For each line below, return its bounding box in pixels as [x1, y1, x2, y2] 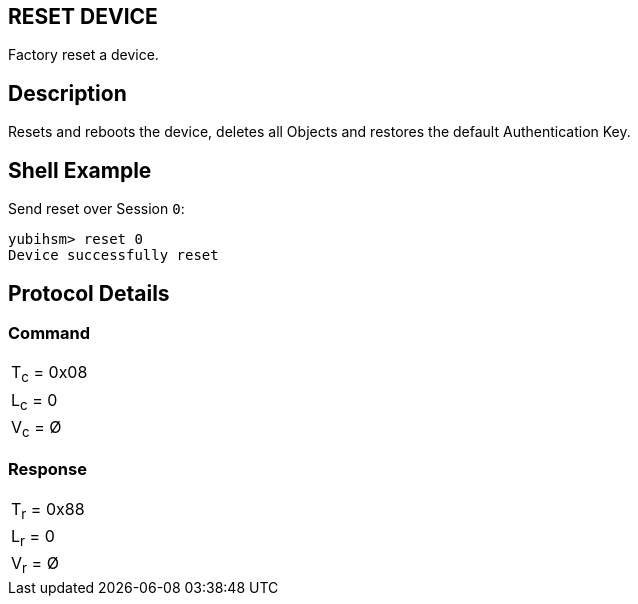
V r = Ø [11, 553, 59, 577]
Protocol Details [8, 280, 170, 306]
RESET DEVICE [8, 4, 158, 29]
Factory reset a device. [8, 46, 159, 64]
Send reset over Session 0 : [8, 200, 185, 218]
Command [8, 322, 90, 343]
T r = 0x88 [11, 498, 85, 522]
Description [8, 80, 127, 106]
